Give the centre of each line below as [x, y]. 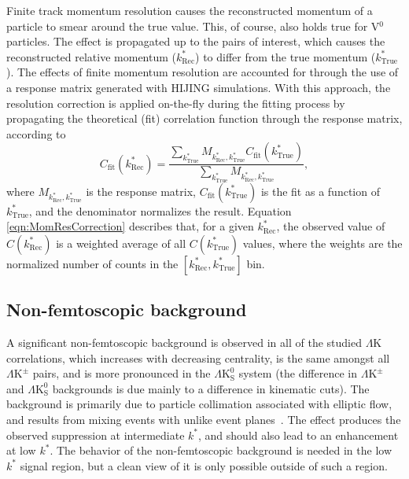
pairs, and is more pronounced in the [122, 373]
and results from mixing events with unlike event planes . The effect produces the [204, 419]
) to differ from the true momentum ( [286, 56]
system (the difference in [298, 373]
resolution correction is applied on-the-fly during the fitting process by [176, 103]
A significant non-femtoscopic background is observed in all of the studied [184, 342]
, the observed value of [331, 226]
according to [36, 133]
